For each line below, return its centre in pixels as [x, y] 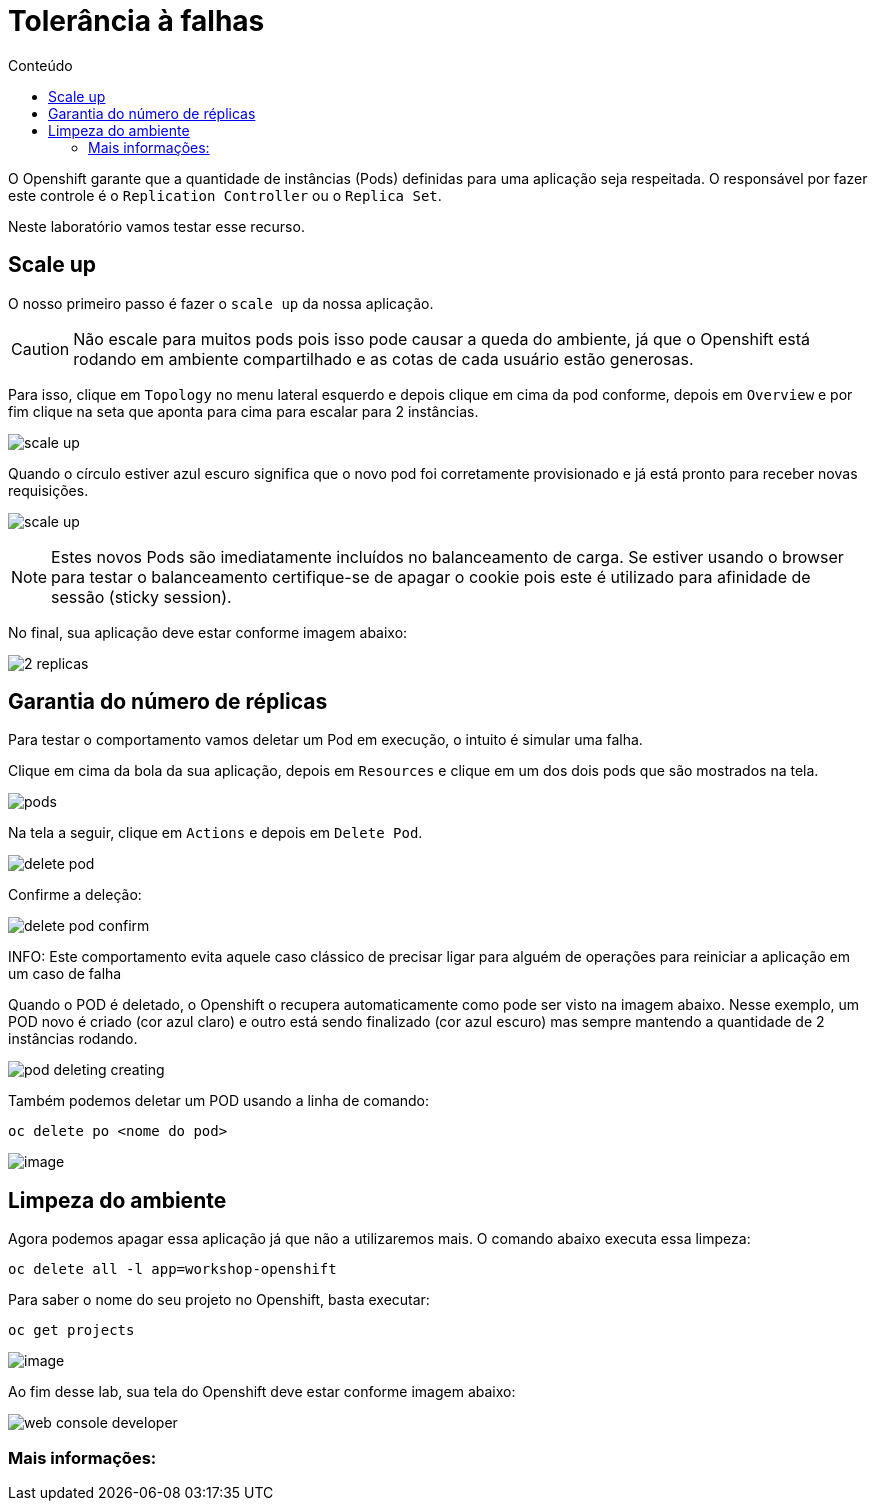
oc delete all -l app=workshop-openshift [172, 1269]
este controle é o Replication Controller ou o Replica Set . [225, 195]
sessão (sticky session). [141, 596]
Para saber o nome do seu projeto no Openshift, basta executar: [219, 1300]
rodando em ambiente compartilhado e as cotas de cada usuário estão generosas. [383, 358]
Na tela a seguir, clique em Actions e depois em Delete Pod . [215, 833]
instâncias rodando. [73, 1039]
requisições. [48, 490]
